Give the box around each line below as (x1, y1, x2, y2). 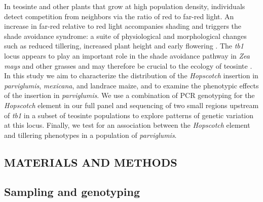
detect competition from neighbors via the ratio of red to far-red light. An (4, 11, 234, 21)
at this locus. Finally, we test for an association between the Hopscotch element (4, 120, 250, 130)
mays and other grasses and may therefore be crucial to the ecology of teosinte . (4, 60, 252, 71)
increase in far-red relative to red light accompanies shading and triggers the (4, 21, 242, 31)
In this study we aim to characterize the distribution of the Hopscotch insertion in (4, 70, 258, 81)
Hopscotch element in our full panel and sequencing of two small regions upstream (4, 99, 259, 110)
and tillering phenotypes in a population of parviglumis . (4, 129, 177, 140)
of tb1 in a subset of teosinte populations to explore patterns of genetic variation (4, 110, 254, 120)
